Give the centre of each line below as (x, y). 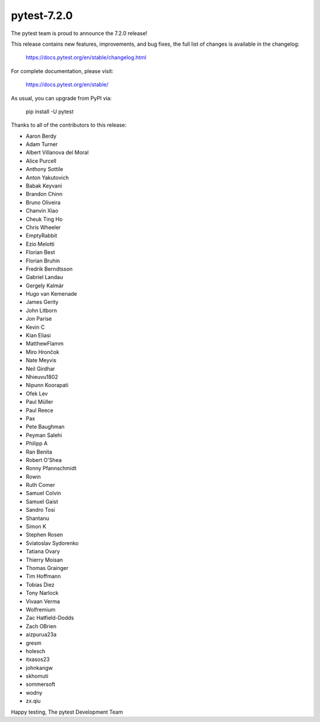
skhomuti (37, 676)
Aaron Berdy (41, 136)
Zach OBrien (41, 626)
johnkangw (39, 667)
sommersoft (41, 684)
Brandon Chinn (44, 194)
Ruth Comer (41, 485)
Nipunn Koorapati (47, 385)
